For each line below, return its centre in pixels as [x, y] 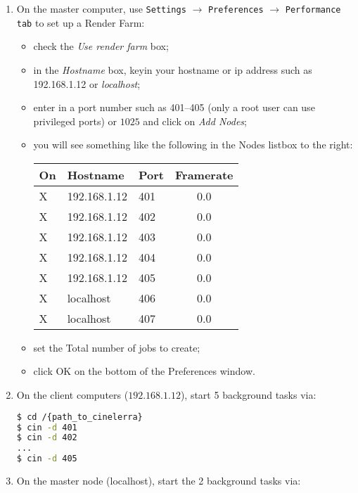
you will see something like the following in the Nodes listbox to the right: [193, 145]
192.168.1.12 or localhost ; [87, 83]
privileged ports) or [75, 121]
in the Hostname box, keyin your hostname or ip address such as [173, 69]
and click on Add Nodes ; [195, 121]
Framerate [204, 174]
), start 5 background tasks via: [248, 395]
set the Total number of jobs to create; [117, 347]
